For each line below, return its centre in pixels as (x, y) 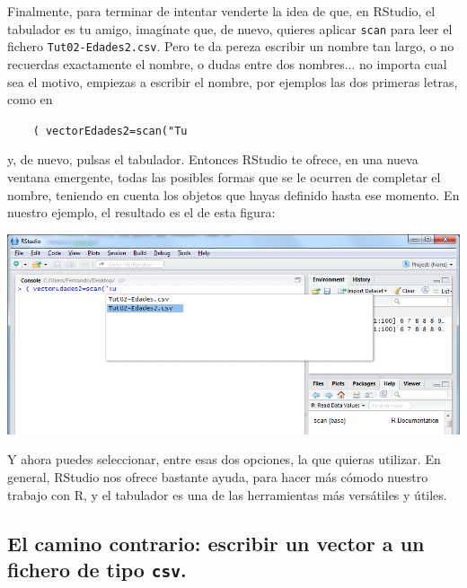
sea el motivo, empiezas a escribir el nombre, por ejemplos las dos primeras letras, (233, 81)
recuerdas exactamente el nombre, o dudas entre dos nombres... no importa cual (227, 63)
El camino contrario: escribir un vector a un (216, 543)
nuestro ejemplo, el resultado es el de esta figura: (141, 212)
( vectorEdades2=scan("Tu (110, 131)
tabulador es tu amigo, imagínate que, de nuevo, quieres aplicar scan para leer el (230, 28)
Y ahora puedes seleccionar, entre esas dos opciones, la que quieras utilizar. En (224, 459)
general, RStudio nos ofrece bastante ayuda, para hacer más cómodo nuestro (218, 477)
